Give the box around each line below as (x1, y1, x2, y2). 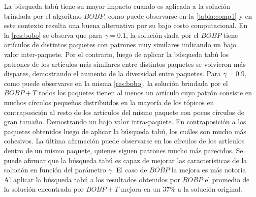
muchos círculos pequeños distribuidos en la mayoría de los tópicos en (4, 97, 214, 107)
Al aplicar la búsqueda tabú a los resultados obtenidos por (4, 174, 180, 184)
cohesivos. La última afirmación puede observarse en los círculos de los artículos (4, 136, 245, 146)
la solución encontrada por (4, 184, 84, 194)
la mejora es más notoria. (171, 165, 248, 175)
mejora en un (121, 184, 161, 194)
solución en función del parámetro (4, 165, 106, 175)
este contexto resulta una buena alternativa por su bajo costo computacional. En (4, 20, 248, 30)
